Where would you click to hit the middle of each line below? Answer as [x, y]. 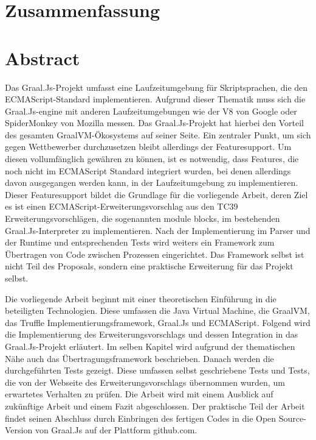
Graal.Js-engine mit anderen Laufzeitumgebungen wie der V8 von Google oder [151, 111]
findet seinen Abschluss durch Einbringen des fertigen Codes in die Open [141, 418]
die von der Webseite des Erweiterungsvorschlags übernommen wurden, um [145, 382]
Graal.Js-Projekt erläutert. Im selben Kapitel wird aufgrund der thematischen [150, 346]
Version [19, 430]
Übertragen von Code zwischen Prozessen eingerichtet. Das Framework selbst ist [155, 254]
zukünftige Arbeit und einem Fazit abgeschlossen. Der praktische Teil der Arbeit [155, 406]
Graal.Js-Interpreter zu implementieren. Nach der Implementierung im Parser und [158, 230]
